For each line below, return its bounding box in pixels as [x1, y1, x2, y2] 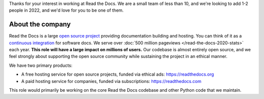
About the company [9, 20, 71, 29]
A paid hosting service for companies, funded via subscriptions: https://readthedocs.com [21, 78, 201, 84]
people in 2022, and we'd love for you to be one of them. [9, 7, 124, 13]
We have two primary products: [9, 62, 73, 68]
